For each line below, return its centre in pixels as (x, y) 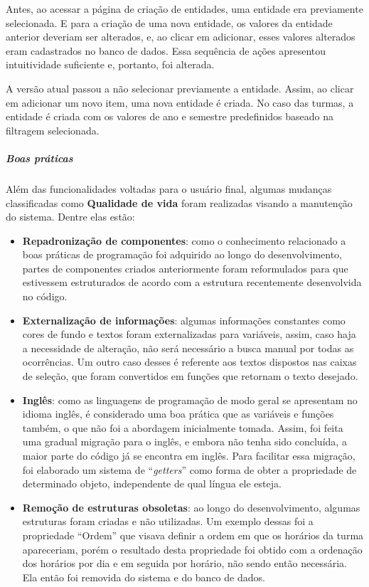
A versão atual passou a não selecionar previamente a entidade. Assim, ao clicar (180, 88)
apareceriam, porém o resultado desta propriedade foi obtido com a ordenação (192, 549)
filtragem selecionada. (53, 130)
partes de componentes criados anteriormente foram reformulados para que (185, 268)
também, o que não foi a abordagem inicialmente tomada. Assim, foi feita (183, 427)
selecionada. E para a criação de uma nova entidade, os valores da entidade (169, 22)
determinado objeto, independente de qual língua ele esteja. (152, 483)
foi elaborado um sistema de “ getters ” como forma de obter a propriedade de (189, 469)
